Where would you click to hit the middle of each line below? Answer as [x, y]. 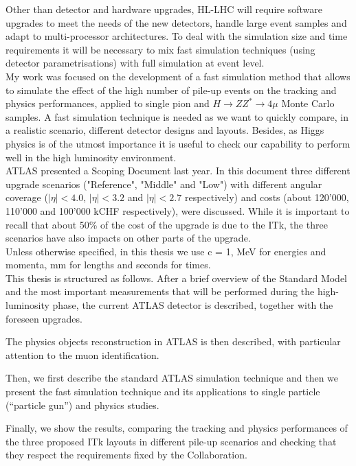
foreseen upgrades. [44, 318]
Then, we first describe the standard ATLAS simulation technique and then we [172, 378]
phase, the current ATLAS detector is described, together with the [193, 305]
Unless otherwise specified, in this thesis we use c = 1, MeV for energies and [166, 251]
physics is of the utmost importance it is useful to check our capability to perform [178, 143]
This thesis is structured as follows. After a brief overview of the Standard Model [176, 278]
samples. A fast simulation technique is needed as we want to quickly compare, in [177, 116]
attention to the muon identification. [82, 354]
